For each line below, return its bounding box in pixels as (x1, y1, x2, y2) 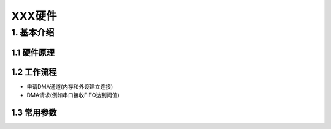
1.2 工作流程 (11, 67, 58, 77)
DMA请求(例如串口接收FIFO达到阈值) (26, 92, 120, 99)
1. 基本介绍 (11, 27, 55, 38)
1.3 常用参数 (11, 107, 58, 117)
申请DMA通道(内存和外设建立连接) (26, 83, 113, 90)
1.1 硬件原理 (11, 47, 55, 57)
